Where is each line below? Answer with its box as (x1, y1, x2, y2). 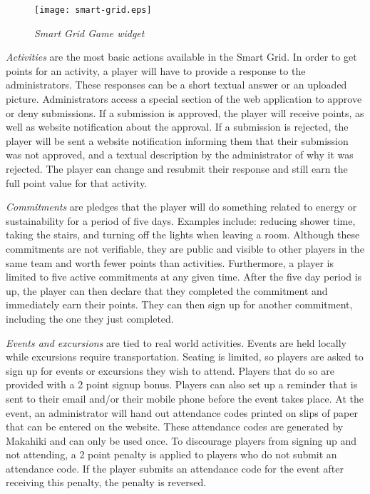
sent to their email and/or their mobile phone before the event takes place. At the (6, 390, 364, 405)
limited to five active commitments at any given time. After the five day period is (6, 269, 362, 284)
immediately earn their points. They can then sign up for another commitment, (6, 297, 353, 312)
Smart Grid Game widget (34, 25, 145, 40)
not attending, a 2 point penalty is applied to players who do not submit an (6, 447, 337, 462)
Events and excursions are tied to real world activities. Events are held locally (6, 335, 346, 350)
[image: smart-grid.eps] (34, 5, 152, 15)
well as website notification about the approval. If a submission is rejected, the (6, 119, 349, 134)
